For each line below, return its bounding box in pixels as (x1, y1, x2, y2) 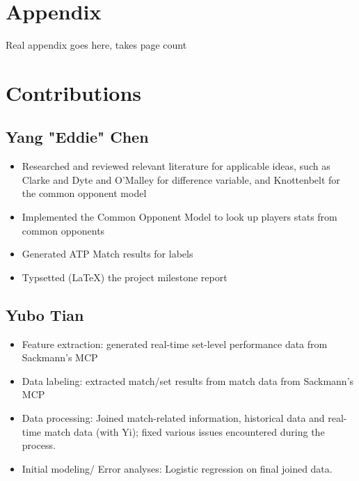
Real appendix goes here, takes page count (6, 38, 187, 52)
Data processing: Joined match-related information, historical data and (22, 411, 325, 425)
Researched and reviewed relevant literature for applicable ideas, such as (22, 159, 330, 173)
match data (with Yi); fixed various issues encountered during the (44, 424, 325, 439)
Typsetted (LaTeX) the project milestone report (22, 269, 228, 284)
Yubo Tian (6, 303, 84, 325)
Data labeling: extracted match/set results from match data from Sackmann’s (22, 373, 354, 388)
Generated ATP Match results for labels (22, 246, 193, 261)
